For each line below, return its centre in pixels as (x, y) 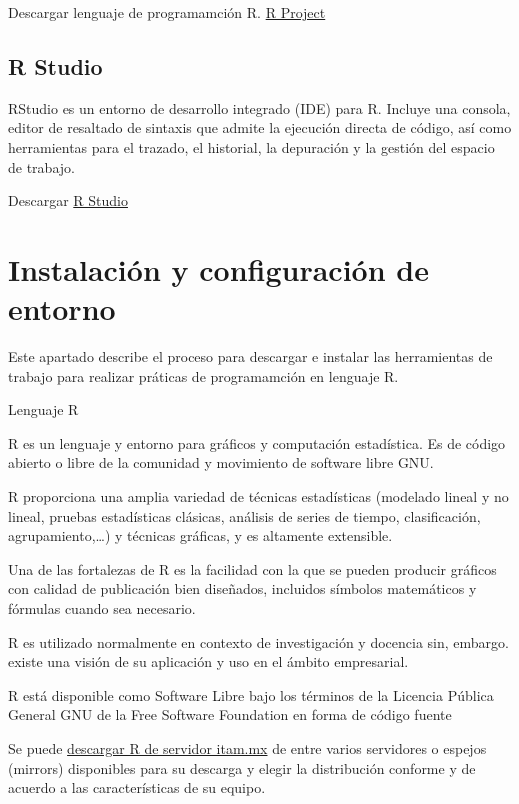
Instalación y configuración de (218, 268)
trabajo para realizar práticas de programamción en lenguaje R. (203, 375)
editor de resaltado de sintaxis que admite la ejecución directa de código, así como (260, 127)
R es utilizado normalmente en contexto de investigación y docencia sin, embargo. (258, 641)
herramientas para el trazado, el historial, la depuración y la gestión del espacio (251, 146)
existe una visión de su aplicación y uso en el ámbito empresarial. (208, 661)
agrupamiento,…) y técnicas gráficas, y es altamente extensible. (200, 535)
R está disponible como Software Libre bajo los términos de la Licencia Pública (251, 694)
